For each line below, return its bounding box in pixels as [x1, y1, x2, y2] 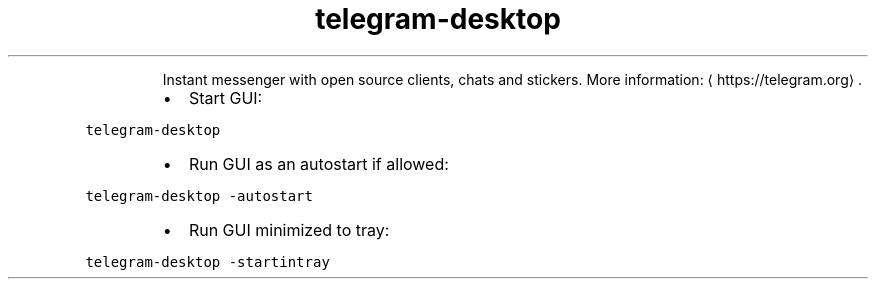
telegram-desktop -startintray [85, 253, 330, 270]
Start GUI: [188, 87, 263, 108]
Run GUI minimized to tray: [188, 219, 390, 240]
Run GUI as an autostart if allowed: [188, 153, 449, 174]
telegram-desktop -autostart [85, 187, 313, 204]
